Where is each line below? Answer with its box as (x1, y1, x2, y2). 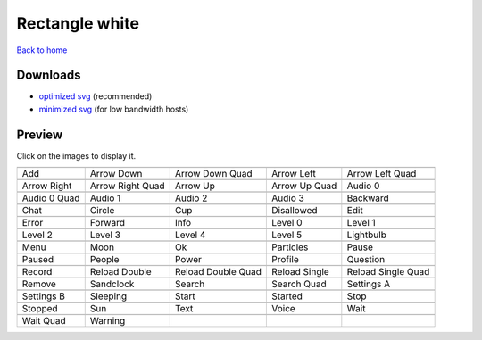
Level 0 (270, 217, 303, 229)
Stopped (21, 303, 58, 315)
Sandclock (89, 278, 135, 290)
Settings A (346, 278, 391, 290)
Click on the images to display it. (16, 150, 137, 161)
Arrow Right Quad (89, 179, 165, 192)
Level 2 (21, 228, 53, 241)
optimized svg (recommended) (38, 91, 153, 102)
